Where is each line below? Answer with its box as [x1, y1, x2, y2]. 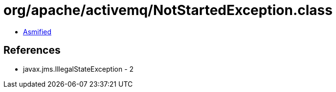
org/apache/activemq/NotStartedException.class [3, 2, 333, 18]
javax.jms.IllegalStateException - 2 [23, 64, 134, 73]
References [3, 44, 61, 57]
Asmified [23, 27, 52, 36]
